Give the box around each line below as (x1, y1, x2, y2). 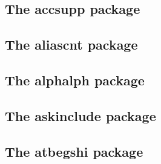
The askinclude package (5, 106, 156, 125)
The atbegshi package (5, 142, 143, 160)
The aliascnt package (5, 35, 138, 54)
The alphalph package (5, 70, 145, 89)
